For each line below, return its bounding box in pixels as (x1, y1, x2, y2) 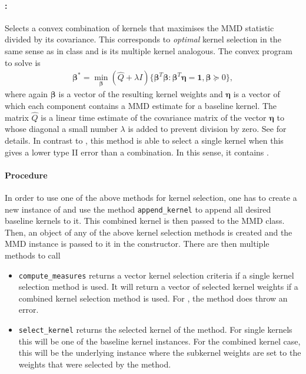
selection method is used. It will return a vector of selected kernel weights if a (18, 280, 298, 293)
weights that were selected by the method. (18, 358, 171, 370)
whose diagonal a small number (5, 123, 118, 135)
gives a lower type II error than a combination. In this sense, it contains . (5, 145, 269, 158)
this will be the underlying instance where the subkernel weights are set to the (18, 346, 301, 359)
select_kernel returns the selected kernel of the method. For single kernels (18, 323, 292, 336)
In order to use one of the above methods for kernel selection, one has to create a (5, 191, 297, 203)
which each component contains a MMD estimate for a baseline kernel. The (5, 100, 277, 112)
